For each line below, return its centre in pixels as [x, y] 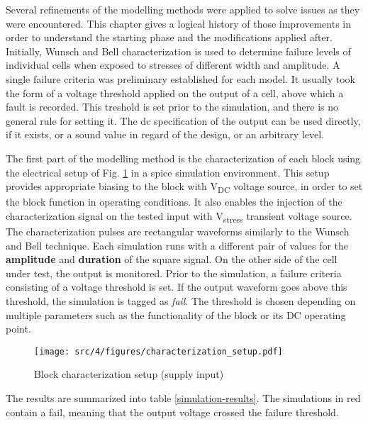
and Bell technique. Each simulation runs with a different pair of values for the [177, 245]
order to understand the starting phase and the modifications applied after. [169, 37]
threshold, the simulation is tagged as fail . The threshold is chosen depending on [181, 300]
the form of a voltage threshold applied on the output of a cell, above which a [175, 93]
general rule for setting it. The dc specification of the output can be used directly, [183, 120]
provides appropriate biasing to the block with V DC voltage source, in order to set [184, 187]
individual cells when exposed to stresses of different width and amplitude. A [173, 65]
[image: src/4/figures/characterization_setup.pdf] [158, 351]
